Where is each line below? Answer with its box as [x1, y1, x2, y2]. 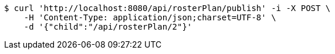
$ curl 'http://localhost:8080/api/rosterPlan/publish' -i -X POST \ [4, 3, 331, 13]
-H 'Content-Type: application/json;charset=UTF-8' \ [23, 13, 276, 22]
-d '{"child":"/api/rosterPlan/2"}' [23, 22, 192, 31]
